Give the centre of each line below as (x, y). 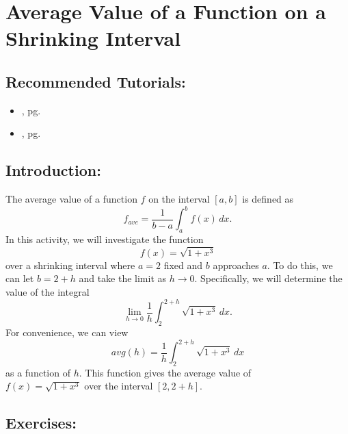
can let (20, 278)
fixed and (183, 265)
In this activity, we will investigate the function (105, 239)
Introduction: (53, 170)
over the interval (119, 386)
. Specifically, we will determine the (268, 278)
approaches (236, 265)
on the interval (179, 199)
